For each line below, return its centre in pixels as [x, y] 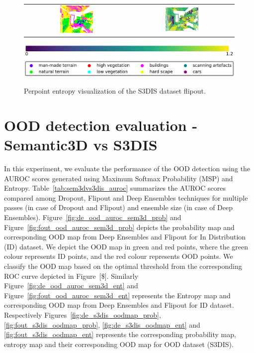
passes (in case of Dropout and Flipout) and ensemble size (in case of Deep [119, 207]
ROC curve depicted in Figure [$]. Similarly [71, 276]
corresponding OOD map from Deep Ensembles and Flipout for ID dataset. [119, 305]
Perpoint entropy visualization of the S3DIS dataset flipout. [115, 91]
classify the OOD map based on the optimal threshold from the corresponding [123, 266]
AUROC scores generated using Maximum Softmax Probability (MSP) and [119, 178]
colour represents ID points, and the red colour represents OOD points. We [119, 256]
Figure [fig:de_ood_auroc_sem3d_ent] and [71, 286]
